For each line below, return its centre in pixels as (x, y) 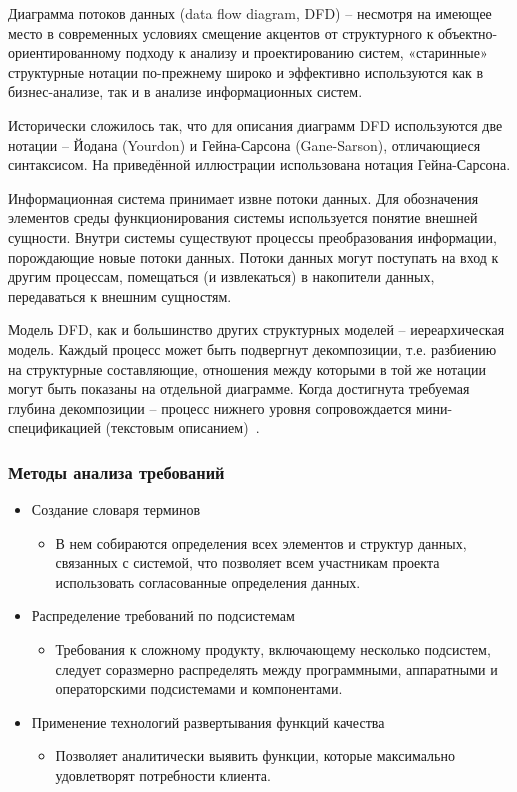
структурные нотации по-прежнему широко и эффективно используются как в (246, 71)
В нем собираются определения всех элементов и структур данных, (261, 542)
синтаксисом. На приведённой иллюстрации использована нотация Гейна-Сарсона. (259, 164)
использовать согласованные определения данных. (208, 581)
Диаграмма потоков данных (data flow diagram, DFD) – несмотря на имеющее (250, 13)
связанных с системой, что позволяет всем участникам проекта (247, 562)
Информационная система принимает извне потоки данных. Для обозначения (243, 197)
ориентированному (65, 52)
